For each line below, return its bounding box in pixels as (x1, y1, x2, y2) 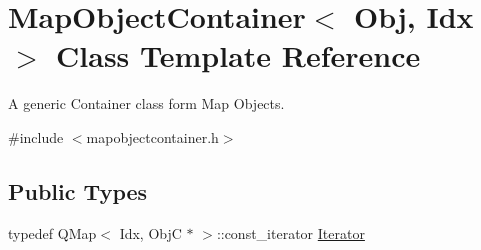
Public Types (8, 175, 148, 206)
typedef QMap (8, 222, 97, 243)
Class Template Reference (56, 35, 421, 76)
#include (8, 126, 64, 147)
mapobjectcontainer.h (86, 126, 219, 147)
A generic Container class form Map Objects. (8, 93, 285, 114)
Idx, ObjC (119, 222, 182, 243)
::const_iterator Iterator (216, 222, 365, 243)
